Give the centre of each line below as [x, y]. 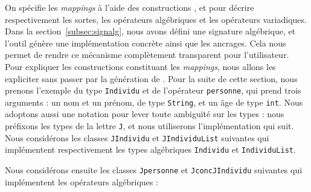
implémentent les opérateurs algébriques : [82, 181]
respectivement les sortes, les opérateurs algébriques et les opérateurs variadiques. [156, 19]
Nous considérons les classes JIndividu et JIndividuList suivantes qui [137, 137]
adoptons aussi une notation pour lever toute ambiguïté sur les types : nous [145, 114]
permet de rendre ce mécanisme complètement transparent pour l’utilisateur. [147, 55]
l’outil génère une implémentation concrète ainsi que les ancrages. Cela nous [146, 43]
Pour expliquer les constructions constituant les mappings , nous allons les [140, 66]
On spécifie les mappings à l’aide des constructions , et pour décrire [130, 7]
